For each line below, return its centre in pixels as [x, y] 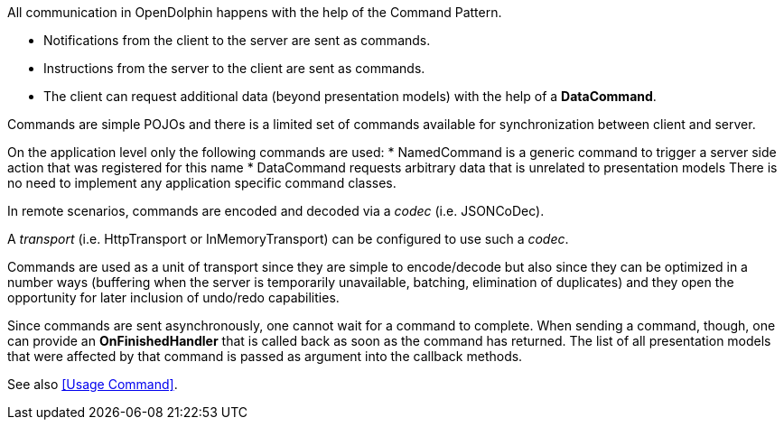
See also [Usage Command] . [93, 384]
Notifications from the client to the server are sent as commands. [237, 40]
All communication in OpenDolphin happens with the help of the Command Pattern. [255, 12]
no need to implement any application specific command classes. [202, 183]
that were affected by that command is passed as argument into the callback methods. [265, 356]
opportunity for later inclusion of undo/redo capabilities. [173, 297]
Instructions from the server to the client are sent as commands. [234, 68]
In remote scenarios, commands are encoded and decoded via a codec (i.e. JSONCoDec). [276, 211]
